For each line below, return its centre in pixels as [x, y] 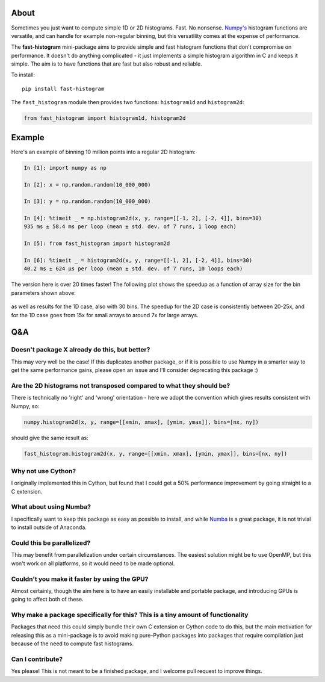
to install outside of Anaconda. [49, 527]
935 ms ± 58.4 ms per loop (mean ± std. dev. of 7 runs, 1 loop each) [130, 227]
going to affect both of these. [47, 600]
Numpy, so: [25, 406]
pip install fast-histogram [63, 88]
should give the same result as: [50, 438]
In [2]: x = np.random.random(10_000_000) [87, 184]
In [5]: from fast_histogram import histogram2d [97, 243]
